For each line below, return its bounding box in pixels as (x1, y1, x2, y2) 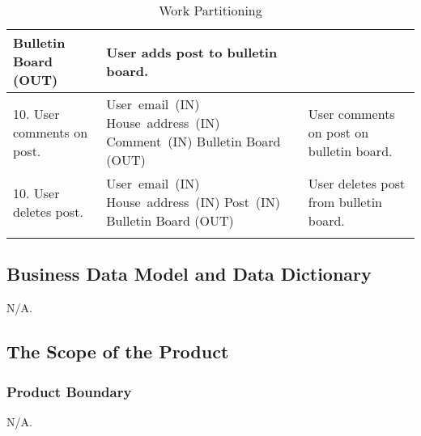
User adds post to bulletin (106, 42, 278, 61)
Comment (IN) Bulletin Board (106, 132, 281, 150)
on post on (308, 122, 369, 142)
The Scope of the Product (6, 339, 229, 364)
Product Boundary (6, 381, 132, 401)
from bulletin (308, 193, 383, 211)
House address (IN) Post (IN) (106, 193, 281, 211)
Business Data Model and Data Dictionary (6, 261, 372, 286)
